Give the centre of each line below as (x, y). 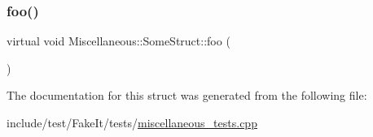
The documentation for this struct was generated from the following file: (187, 95)
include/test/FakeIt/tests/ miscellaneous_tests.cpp (132, 122)
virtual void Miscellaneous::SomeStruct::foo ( (118, 41)
